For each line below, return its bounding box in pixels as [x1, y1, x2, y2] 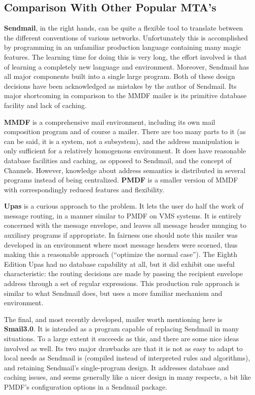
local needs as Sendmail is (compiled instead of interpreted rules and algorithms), [4, 353, 250, 363]
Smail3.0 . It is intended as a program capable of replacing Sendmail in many [4, 323, 239, 334]
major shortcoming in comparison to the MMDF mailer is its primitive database [4, 90, 247, 101]
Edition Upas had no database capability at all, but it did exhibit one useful [4, 258, 235, 269]
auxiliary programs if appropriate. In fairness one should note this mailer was [4, 230, 238, 240]
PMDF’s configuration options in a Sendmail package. [4, 381, 167, 392]
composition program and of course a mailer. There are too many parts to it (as [4, 126, 246, 137]
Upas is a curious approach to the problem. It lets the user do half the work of [4, 201, 244, 211]
